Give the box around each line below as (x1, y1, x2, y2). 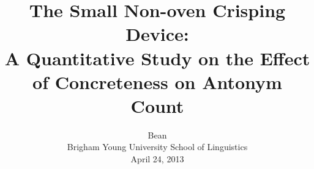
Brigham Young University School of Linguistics (67, 140, 248, 153)
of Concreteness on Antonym (32, 69, 282, 94)
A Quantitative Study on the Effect (4, 45, 310, 70)
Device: (125, 21, 189, 46)
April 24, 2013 (130, 153, 184, 165)
